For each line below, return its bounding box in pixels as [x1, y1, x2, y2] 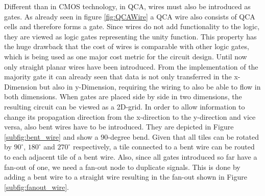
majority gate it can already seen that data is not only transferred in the [4, 71, 232, 82]
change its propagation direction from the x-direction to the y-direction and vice [4, 111, 256, 122]
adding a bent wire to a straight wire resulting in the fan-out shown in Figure [4, 171, 247, 182]
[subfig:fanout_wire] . [4, 181, 69, 192]
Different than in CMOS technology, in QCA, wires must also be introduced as [4, 1, 251, 11]
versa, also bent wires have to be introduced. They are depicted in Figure [4, 121, 234, 132]
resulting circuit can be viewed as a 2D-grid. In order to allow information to [4, 101, 245, 112]
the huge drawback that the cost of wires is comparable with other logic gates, [4, 41, 249, 52]
